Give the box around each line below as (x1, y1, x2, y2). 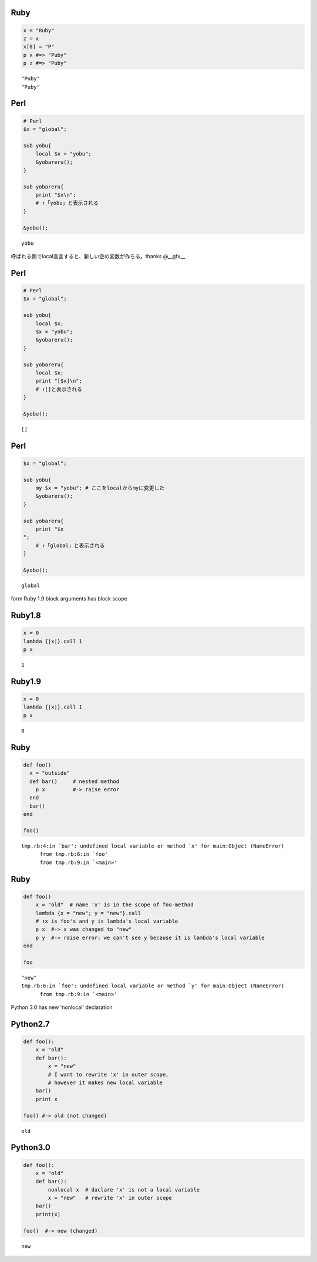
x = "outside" (29, 770, 70, 777)
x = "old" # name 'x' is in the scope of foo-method (35, 902, 194, 908)
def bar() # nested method (29, 778, 120, 785)
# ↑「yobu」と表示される (35, 200, 99, 207)
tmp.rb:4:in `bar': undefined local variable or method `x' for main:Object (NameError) (21, 842, 285, 849)
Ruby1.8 (11, 610, 41, 620)
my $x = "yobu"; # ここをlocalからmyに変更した (35, 485, 165, 491)
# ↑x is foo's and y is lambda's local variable (35, 917, 178, 924)
